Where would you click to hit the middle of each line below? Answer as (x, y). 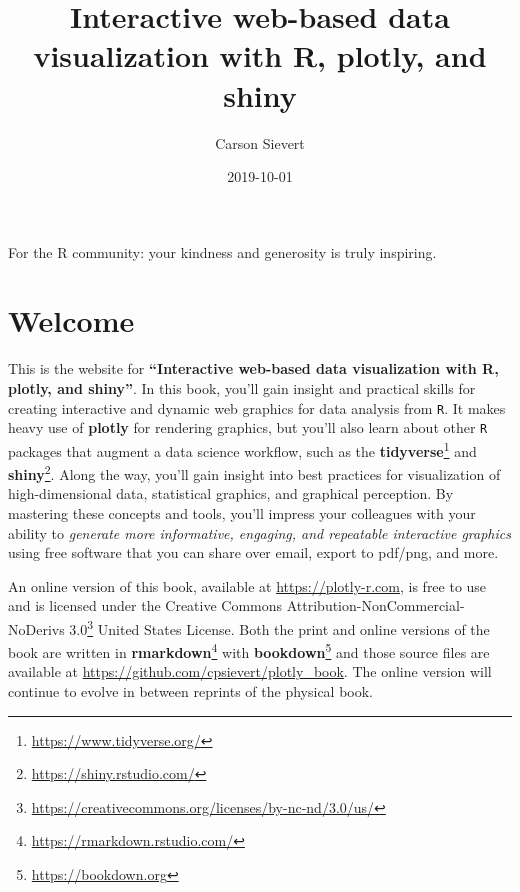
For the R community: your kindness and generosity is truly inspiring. (222, 251)
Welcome (71, 320)
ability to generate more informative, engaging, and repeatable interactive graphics (259, 532)
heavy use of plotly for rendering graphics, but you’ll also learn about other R (248, 427)
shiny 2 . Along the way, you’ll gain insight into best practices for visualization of (254, 472)
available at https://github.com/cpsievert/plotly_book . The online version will (250, 671)
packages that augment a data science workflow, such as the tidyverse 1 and (242, 449)
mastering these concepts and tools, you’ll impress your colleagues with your (242, 513)
